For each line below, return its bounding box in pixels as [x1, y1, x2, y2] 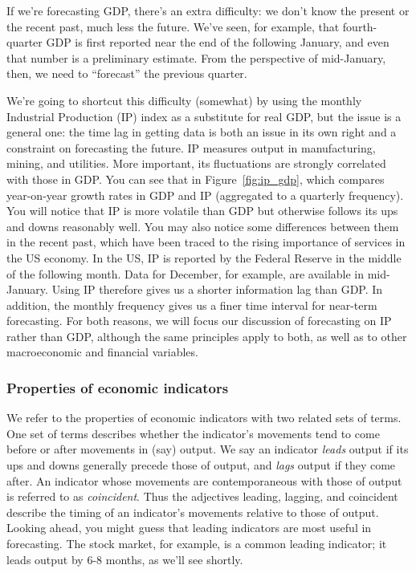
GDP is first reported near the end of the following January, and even [46, 34, 389, 51]
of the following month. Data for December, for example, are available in [6, 265, 365, 282]
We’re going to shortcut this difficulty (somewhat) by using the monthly [6, 91, 362, 108]
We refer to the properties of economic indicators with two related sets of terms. [6, 409, 402, 426]
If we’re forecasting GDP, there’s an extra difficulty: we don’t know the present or [6, 2, 410, 18]
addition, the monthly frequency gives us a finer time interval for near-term [6, 296, 377, 313]
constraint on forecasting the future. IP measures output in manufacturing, [6, 139, 376, 156]
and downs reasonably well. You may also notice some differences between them [6, 217, 399, 234]
